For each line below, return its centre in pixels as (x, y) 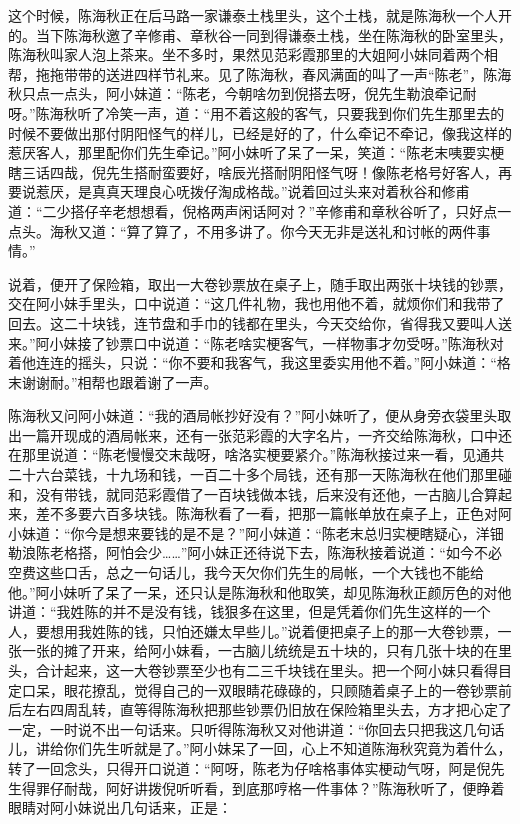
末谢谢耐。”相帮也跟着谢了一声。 (113, 381)
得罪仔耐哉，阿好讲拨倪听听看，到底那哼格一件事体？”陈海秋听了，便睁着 (263, 787)
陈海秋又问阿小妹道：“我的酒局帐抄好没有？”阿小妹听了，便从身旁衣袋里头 (253, 415)
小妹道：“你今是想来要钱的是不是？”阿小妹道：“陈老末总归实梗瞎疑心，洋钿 (256, 532)
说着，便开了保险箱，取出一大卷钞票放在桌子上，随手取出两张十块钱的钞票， (260, 283)
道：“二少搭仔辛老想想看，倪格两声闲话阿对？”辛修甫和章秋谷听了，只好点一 (260, 210)
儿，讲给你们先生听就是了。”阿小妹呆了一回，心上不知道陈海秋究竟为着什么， (260, 748)
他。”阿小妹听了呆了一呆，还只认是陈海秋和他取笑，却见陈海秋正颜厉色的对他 (260, 591)
